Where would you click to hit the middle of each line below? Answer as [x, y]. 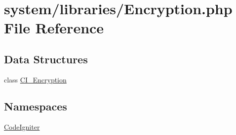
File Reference [54, 28]
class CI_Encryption [35, 79]
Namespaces [36, 106]
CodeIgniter [22, 126]
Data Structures [46, 59]
